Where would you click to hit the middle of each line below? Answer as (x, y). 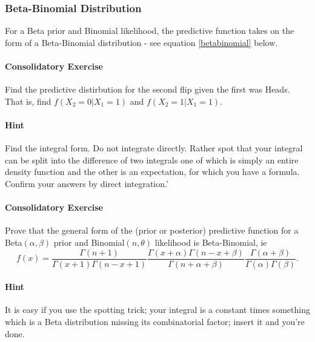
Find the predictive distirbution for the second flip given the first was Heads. (148, 89)
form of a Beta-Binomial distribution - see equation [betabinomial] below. (141, 42)
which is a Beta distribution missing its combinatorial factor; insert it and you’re (155, 321)
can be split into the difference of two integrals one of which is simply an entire (152, 159)
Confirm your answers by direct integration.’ (87, 183)
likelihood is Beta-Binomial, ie (211, 242)
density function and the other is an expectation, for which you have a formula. (152, 172)
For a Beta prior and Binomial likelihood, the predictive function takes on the (150, 31)
